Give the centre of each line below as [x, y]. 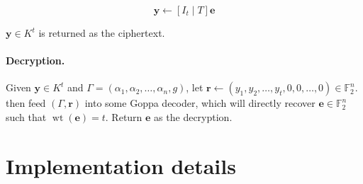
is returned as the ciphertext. [102, 33]
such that [26, 116]
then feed [26, 103]
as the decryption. [193, 116]
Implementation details [121, 165]
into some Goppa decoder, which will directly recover [200, 103]
